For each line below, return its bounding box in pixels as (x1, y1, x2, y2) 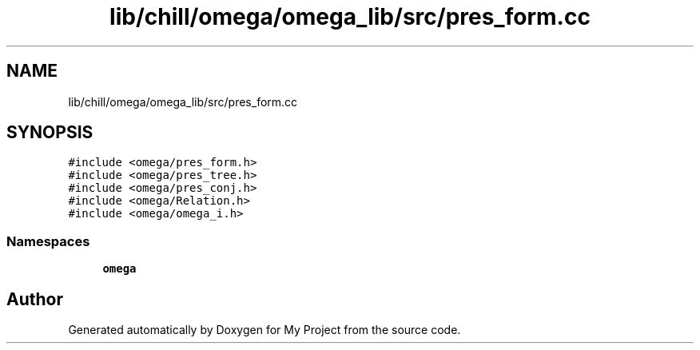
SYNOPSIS (6, 122, 93, 143)
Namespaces (6, 233, 90, 249)
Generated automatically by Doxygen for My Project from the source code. (68, 323, 461, 337)
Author (6, 288, 63, 309)
